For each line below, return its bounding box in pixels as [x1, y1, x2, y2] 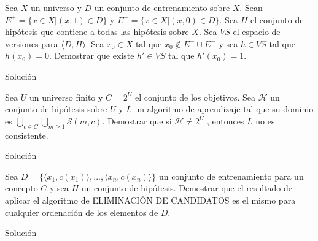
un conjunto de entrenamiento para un [158, 169, 304, 182]
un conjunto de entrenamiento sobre [94, 1, 230, 13]
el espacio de [233, 25, 281, 38]
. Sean [239, 1, 263, 13]
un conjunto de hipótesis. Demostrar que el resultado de [81, 182, 293, 194]
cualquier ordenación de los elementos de [5, 205, 158, 218]
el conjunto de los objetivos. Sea [134, 90, 256, 103]
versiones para [5, 37, 58, 50]
